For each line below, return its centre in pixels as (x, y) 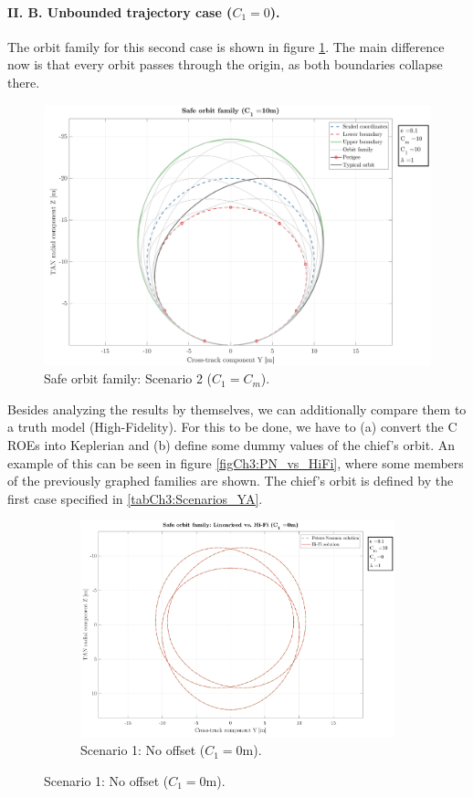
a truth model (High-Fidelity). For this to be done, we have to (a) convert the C (232, 427)
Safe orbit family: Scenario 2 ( (128, 378)
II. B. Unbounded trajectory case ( (120, 11)
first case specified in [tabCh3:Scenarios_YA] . (135, 498)
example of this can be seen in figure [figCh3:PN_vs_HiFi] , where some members (236, 462)
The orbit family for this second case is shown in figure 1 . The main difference (226, 46)
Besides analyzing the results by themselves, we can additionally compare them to (237, 409)
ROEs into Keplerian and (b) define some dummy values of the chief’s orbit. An (231, 445)
